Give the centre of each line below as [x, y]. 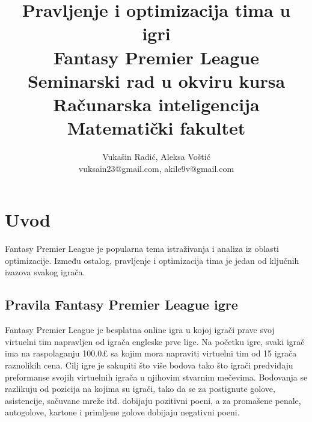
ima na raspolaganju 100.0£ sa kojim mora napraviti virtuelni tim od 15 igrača [151, 353]
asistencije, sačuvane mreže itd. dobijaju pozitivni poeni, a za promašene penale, [153, 400]
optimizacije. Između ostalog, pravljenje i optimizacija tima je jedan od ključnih [152, 260]
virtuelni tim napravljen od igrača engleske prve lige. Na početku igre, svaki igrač [155, 341]
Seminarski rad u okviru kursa [156, 80]
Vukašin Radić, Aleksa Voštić [156, 157]
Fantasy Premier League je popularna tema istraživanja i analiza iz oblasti [142, 249]
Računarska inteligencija [156, 104]
